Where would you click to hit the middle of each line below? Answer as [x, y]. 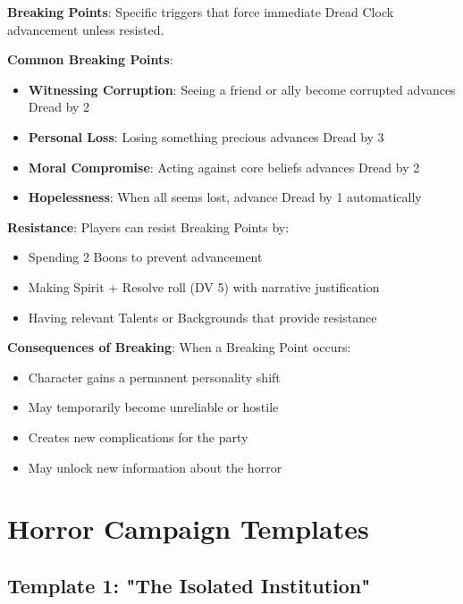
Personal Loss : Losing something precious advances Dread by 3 [206, 136]
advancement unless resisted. [86, 29]
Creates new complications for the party [138, 436]
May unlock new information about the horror [155, 467]
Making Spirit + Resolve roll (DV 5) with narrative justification [204, 286]
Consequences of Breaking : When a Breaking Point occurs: [179, 347]
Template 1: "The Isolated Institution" [189, 585]
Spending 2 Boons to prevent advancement [145, 257]
